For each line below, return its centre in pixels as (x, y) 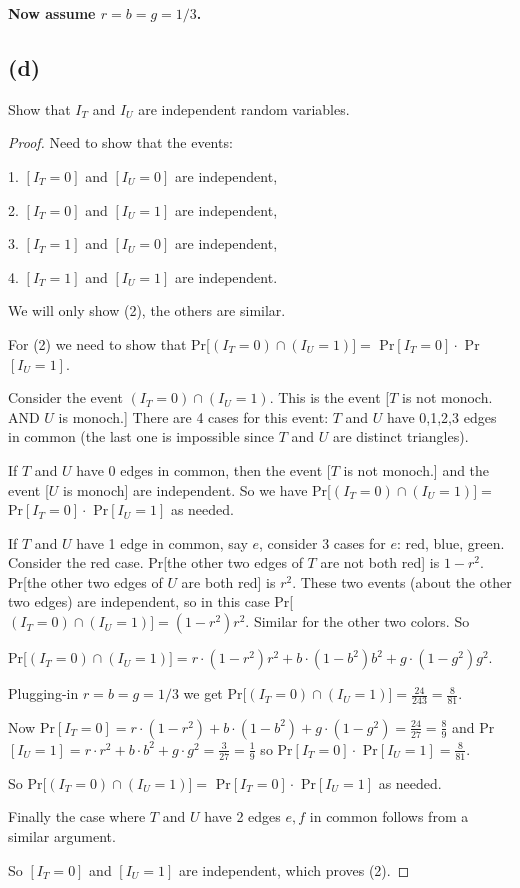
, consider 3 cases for (322, 542)
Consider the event (65, 397)
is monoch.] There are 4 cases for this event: (193, 416)
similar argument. (62, 835)
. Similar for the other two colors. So (357, 621)
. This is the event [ (329, 397)
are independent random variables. (244, 108)
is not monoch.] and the (416, 469)
